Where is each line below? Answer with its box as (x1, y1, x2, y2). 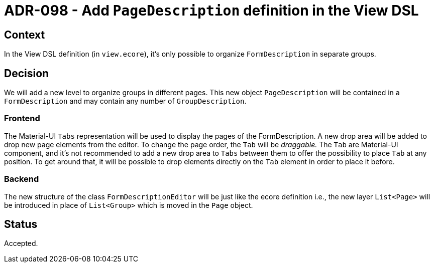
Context (4, 28, 45, 41)
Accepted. (4, 239, 38, 248)
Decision (4, 67, 49, 80)
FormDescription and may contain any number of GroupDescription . (4, 97, 247, 106)
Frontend (4, 113, 40, 124)
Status (4, 217, 38, 230)
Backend (4, 174, 39, 184)
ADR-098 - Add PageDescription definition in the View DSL (4, 2, 419, 19)
